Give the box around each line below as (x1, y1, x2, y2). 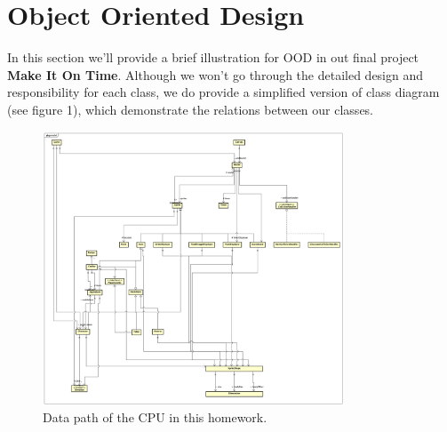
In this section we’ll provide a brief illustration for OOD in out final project (7, 48, 419, 67)
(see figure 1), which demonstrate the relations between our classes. (7, 100, 374, 118)
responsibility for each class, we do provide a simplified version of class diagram (7, 83, 440, 101)
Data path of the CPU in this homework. (43, 408, 267, 427)
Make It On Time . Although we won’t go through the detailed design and (7, 65, 424, 84)
